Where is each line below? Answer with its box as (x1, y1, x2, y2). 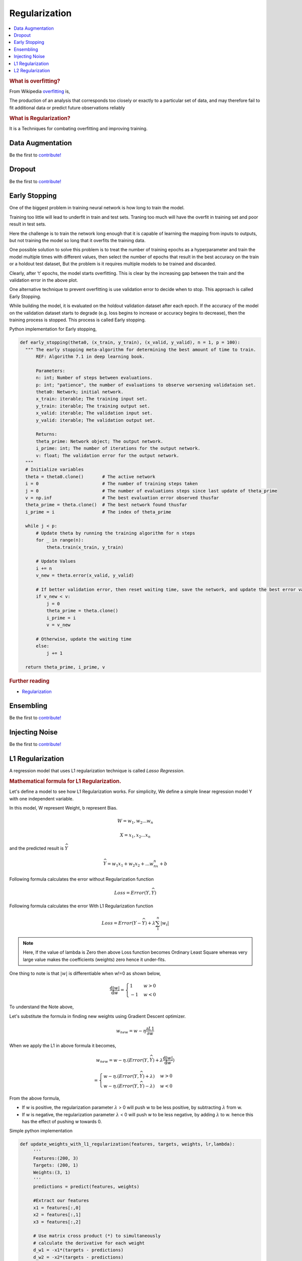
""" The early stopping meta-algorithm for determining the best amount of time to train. (25, 347, 256, 353)
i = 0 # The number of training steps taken (25, 481, 198, 487)
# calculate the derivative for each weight (33, 1240, 145, 1246)
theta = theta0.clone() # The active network (25, 474, 156, 479)
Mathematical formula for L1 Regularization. (9, 778, 122, 785)
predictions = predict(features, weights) (33, 1183, 139, 1189)
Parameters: (36, 368, 65, 373)
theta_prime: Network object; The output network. (36, 438, 164, 444)
